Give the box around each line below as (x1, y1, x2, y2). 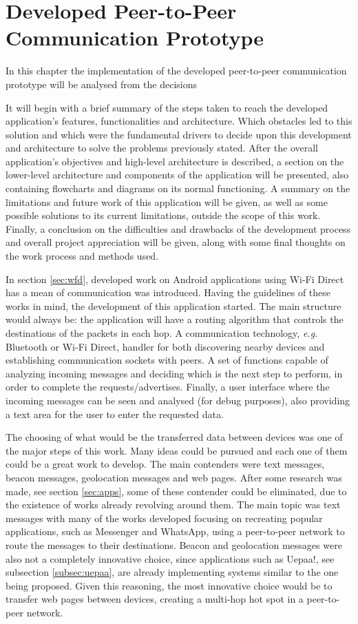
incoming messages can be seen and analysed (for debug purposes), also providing (6, 393, 350, 407)
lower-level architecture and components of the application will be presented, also (6, 167, 349, 182)
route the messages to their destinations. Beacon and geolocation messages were (6, 537, 342, 552)
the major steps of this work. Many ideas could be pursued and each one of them (6, 443, 348, 457)
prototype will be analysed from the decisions (6, 76, 197, 91)
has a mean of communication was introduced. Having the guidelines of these (6, 285, 331, 300)
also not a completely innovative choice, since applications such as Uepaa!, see (6, 551, 335, 565)
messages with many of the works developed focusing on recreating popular (6, 510, 323, 525)
